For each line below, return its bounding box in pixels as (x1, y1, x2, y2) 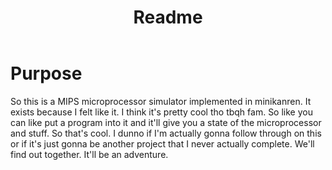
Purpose (10, 62, 83, 85)
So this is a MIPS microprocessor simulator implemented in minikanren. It (10, 95, 312, 107)
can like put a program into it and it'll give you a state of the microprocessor (10, 116, 322, 128)
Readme (133, 6, 203, 29)
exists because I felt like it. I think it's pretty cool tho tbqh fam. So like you (10, 106, 313, 118)
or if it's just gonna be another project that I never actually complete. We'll (10, 137, 315, 150)
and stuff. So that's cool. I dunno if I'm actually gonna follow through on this (10, 127, 322, 139)
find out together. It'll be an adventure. (10, 148, 169, 160)
